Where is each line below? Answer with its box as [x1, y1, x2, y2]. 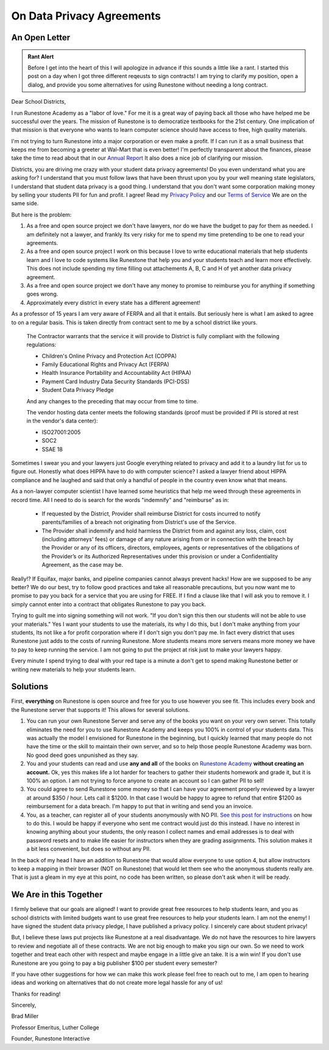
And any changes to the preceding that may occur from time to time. [26, 397, 199, 405]
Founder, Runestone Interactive [11, 1035, 90, 1042]
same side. [11, 200, 39, 207]
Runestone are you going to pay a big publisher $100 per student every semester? [11, 959, 218, 967]
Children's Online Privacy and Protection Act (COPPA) [41, 352, 177, 360]
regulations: [26, 341, 57, 349]
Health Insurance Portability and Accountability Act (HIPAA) [41, 369, 191, 377]
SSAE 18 [41, 445, 63, 453]
